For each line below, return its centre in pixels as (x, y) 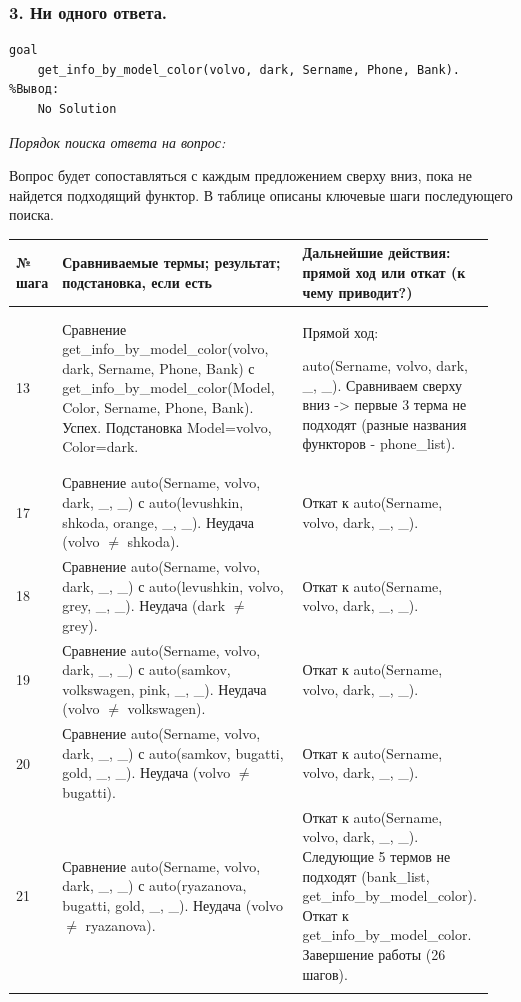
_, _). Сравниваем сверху (382, 384)
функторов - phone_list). (379, 443)
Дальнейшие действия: (376, 252)
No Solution (77, 109)
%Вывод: (34, 89)
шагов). (325, 973)
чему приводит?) (357, 291)
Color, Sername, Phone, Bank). (158, 407)
